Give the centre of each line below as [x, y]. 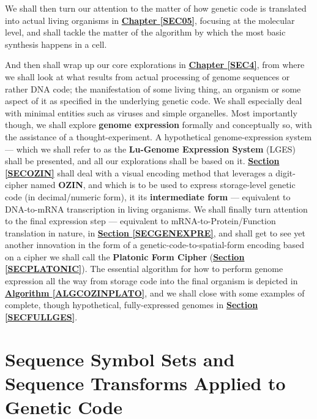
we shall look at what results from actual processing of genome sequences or [147, 76]
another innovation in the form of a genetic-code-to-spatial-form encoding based [155, 245]
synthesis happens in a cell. [56, 44]
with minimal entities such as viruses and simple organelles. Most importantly [151, 112]
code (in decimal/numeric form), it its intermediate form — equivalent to [148, 196]
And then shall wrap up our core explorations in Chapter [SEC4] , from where [155, 65]
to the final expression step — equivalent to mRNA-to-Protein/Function [140, 221]
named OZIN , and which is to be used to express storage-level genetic [163, 185]
